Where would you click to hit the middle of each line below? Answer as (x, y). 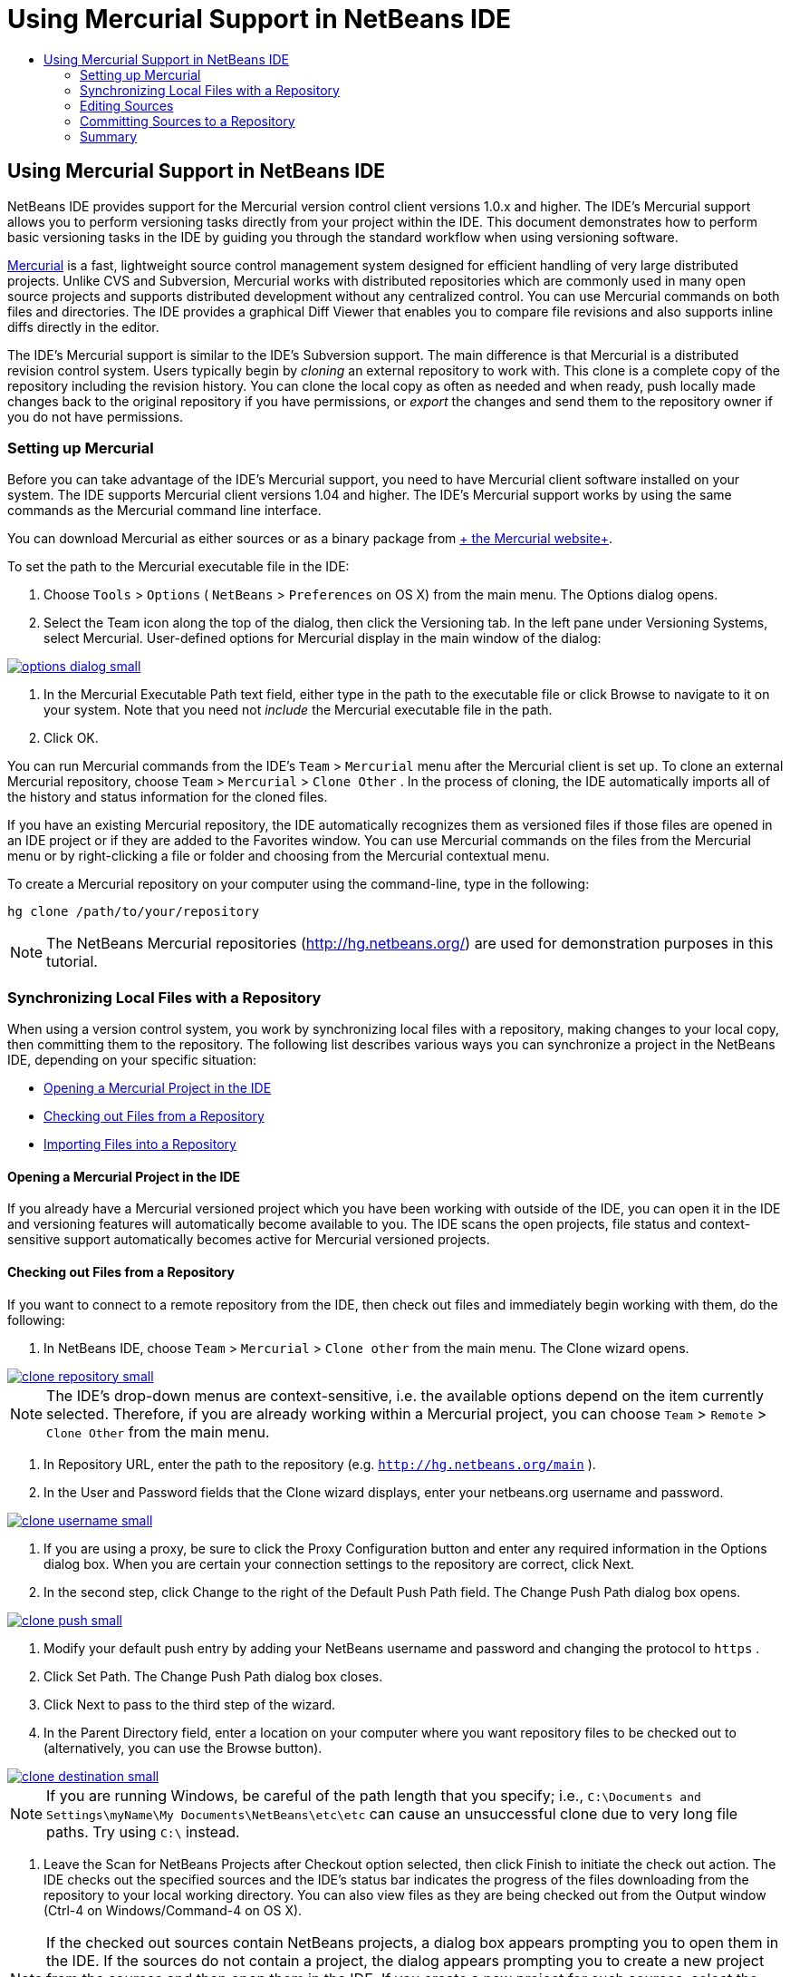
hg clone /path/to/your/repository (134, 912)
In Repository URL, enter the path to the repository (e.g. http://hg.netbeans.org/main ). (320, 1464)
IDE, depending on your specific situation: (132, 1060)
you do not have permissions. (96, 416)
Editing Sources (127, 105)
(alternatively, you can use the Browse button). (183, 1748)
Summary (109, 136)
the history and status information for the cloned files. (168, 797)
